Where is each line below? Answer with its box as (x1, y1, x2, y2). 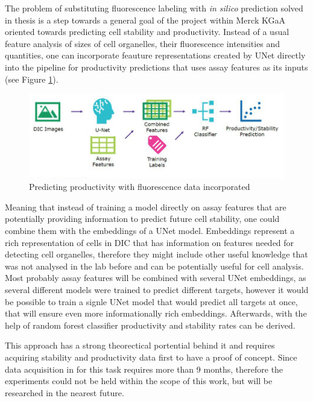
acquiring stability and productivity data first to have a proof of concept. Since (5, 350, 297, 363)
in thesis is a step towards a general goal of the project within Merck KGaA (5, 13, 285, 26)
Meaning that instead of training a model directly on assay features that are (5, 200, 286, 213)
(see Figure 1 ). (5, 72, 58, 85)
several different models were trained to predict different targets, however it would (5, 283, 309, 295)
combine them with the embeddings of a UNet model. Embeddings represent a (5, 224, 295, 237)
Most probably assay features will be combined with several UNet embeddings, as (5, 271, 306, 284)
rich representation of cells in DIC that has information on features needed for (5, 236, 294, 248)
